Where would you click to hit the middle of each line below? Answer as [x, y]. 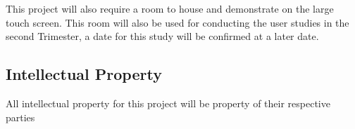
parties [20, 117]
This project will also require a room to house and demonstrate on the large [170, 8]
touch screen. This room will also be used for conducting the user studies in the [177, 22]
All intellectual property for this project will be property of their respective [168, 103]
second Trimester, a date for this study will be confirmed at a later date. [162, 36]
